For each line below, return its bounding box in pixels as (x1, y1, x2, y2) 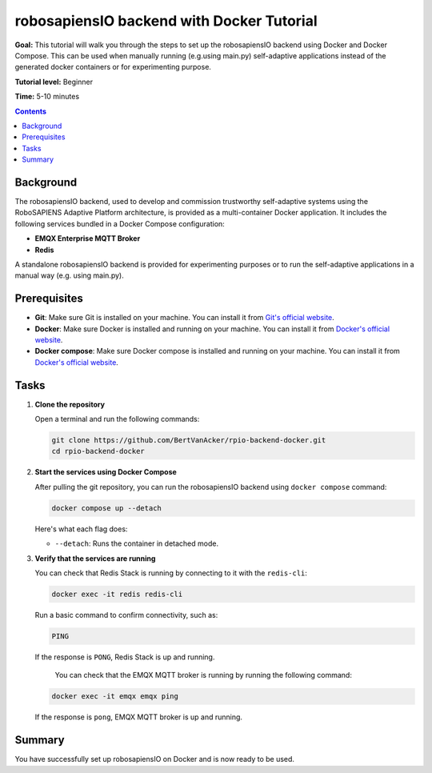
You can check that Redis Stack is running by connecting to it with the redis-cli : (34, 568, 308, 578)
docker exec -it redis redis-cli (51, 589, 183, 599)
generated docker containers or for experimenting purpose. (14, 62, 212, 72)
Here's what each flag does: (34, 524, 128, 534)
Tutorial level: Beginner (14, 77, 94, 86)
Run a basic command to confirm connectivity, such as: (34, 610, 218, 619)
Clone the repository (34, 399, 106, 409)
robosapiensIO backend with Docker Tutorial (14, 12, 318, 30)
